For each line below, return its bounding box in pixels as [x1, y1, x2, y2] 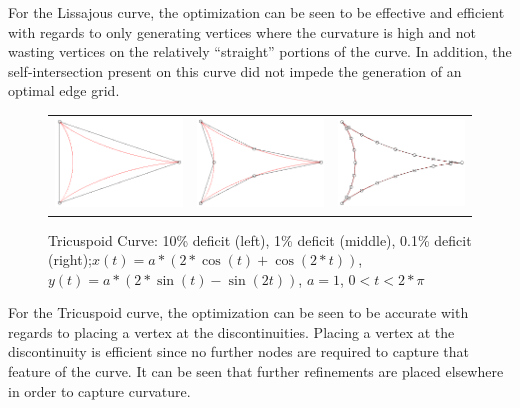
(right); [48, 249, 93, 270]
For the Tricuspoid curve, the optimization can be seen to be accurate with [8, 302, 469, 323]
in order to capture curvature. [8, 380, 191, 401]
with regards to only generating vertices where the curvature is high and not [8, 21, 476, 42]
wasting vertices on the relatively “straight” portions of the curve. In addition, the [8, 41, 512, 62]
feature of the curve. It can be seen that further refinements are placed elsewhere [8, 361, 504, 382]
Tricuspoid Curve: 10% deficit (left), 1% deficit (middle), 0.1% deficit [48, 229, 472, 250]
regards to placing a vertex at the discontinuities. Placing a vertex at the [8, 321, 455, 342]
